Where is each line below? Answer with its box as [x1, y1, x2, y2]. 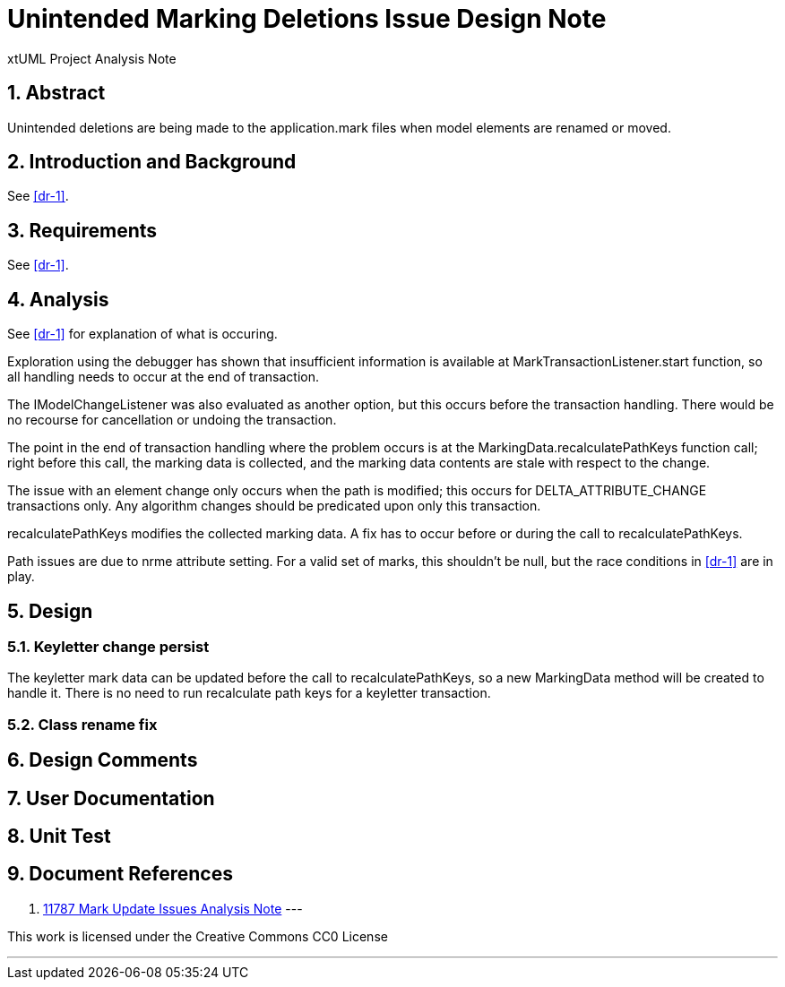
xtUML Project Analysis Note [7, 50, 177, 66]
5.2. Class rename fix [7, 715, 158, 734]
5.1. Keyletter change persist [7, 637, 210, 656]
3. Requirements [7, 219, 158, 242]
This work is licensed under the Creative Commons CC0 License [7, 928, 388, 944]
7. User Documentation [7, 786, 215, 810]
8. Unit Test [7, 824, 111, 847]
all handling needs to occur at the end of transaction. [7, 369, 319, 385]
